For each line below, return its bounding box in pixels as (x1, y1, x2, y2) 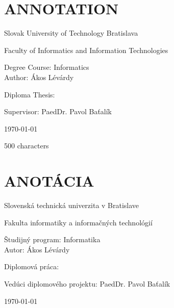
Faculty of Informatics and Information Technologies (4, 44, 168, 55)
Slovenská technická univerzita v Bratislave (4, 200, 139, 210)
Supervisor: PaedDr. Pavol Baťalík (4, 106, 112, 117)
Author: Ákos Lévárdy (4, 71, 74, 82)
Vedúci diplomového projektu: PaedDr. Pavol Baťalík (4, 278, 170, 289)
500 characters (4, 140, 49, 151)
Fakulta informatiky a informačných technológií (4, 217, 153, 227)
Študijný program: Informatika (4, 234, 101, 245)
